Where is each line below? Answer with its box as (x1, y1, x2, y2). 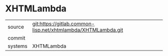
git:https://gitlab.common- (32, 20, 95, 27)
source (7, 23, 24, 30)
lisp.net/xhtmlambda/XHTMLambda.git (32, 26, 123, 33)
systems (7, 43, 27, 50)
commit (7, 34, 25, 41)
